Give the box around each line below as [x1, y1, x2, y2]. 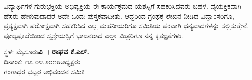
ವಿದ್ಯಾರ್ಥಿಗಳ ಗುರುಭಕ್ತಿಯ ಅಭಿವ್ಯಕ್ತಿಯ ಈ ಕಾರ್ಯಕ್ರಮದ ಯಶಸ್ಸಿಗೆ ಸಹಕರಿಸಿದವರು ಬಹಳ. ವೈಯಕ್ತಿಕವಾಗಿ [4, 1, 242, 11]
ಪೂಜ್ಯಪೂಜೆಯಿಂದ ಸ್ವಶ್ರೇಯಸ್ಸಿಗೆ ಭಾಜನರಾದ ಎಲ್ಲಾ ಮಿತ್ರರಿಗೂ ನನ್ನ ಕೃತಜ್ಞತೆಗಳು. [4, 30, 183, 40]
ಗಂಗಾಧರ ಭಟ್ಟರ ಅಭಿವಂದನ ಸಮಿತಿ [4, 66, 85, 76]
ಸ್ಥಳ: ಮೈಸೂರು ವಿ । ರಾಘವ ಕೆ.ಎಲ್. [4, 46, 89, 57]
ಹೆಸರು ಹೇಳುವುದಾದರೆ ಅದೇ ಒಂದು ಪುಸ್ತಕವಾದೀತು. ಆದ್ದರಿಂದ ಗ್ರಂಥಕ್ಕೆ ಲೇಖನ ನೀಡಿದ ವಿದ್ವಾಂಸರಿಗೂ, [4, 10, 234, 21]
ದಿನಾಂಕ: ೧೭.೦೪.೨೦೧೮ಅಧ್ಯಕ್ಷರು [4, 56, 80, 66]
